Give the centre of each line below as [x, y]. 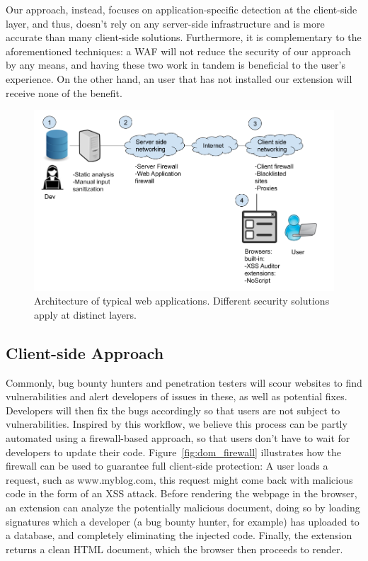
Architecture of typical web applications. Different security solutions [182, 301]
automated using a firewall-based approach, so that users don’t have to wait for [178, 438]
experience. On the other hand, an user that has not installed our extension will [179, 78]
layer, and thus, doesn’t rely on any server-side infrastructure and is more [165, 23]
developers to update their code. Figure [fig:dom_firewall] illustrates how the [173, 452]
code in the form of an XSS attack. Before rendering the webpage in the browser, [182, 493]
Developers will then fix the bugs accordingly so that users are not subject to [173, 410]
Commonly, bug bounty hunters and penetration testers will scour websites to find [184, 382]
